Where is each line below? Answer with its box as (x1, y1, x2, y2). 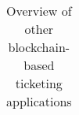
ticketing (15, 74, 63, 92)
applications (6, 92, 72, 110)
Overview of (6, 2, 72, 20)
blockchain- (8, 38, 70, 56)
